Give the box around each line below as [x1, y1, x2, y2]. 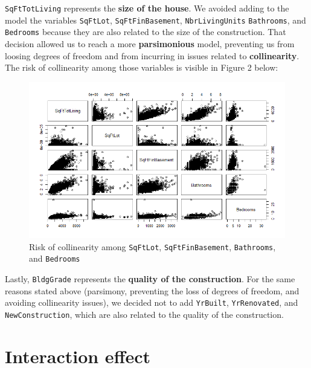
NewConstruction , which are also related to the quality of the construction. [5, 308, 284, 320]
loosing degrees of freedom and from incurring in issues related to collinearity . [5, 49, 300, 62]
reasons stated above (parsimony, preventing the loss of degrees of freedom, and [5, 284, 300, 297]
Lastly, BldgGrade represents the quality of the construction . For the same [5, 272, 295, 285]
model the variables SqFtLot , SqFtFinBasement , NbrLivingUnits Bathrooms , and [5, 13, 306, 26]
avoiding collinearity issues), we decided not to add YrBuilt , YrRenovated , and [5, 296, 298, 309]
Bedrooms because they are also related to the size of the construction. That [5, 25, 286, 38]
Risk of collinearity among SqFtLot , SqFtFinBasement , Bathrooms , [29, 240, 276, 253]
